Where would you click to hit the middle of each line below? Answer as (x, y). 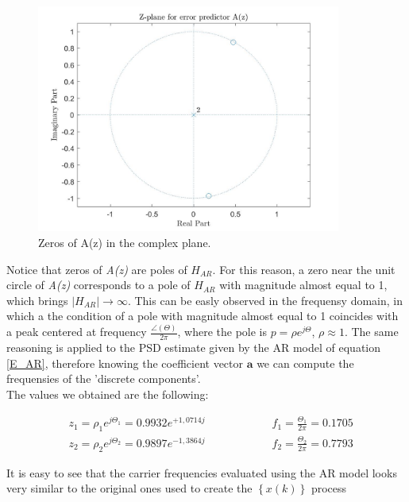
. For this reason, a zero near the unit (304, 269)
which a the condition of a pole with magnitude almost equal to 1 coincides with (203, 316)
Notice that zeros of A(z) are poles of (97, 269)
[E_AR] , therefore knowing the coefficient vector (125, 363)
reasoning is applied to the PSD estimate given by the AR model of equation (194, 348)
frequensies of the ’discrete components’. (104, 378)
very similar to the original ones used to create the (129, 488)
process (329, 488)
